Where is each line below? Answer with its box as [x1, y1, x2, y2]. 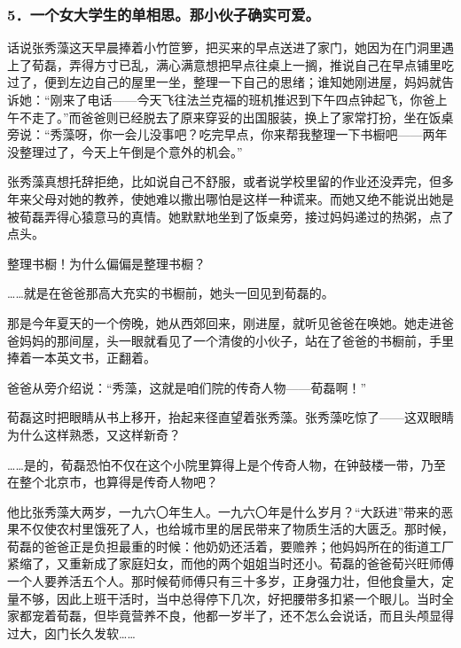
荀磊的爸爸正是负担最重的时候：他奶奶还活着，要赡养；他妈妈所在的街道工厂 [7, 536, 454, 555]
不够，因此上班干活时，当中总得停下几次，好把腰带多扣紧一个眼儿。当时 [19, 589, 441, 607]
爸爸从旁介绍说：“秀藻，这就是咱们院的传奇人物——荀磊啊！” [7, 378, 367, 396]
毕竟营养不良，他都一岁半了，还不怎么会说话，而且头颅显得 [105, 606, 454, 625]
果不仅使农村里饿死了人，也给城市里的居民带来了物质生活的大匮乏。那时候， [7, 519, 454, 538]
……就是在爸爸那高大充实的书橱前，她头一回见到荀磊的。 [7, 284, 334, 302]
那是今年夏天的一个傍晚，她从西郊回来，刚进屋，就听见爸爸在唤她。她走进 [7, 313, 441, 332]
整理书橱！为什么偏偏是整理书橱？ [7, 254, 206, 272]
